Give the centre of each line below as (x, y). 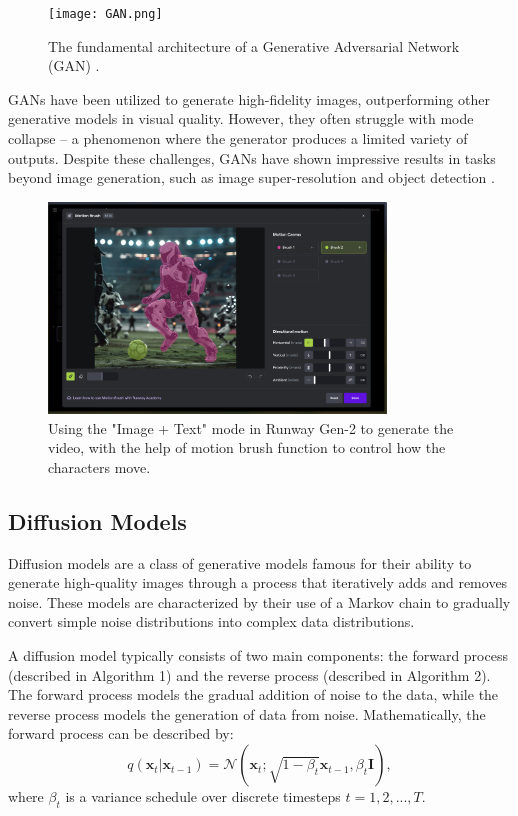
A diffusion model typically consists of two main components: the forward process (258, 655)
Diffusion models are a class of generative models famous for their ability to (240, 562)
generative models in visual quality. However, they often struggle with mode (241, 118)
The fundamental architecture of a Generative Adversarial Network (254, 45)
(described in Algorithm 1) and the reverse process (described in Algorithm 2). (249, 674)
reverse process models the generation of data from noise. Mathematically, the (247, 713)
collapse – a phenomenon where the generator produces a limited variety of (238, 138)
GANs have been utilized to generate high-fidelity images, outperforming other (249, 98)
